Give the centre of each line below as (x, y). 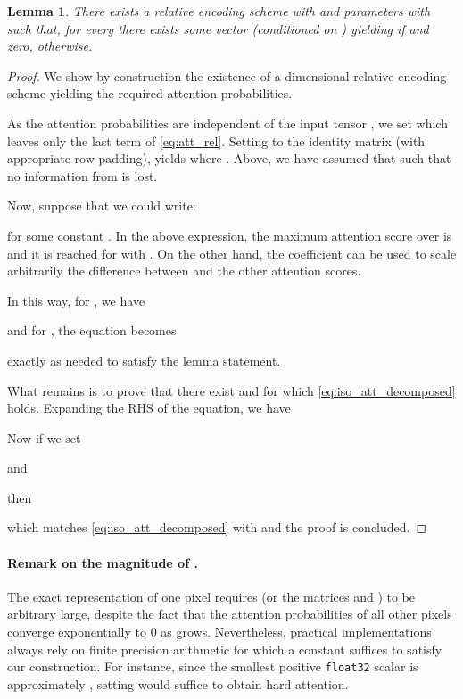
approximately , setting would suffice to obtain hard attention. (178, 683)
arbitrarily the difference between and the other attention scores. (184, 271)
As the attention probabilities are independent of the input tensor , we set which (227, 123)
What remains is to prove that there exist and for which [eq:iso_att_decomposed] (231, 390)
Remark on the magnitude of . (103, 562)
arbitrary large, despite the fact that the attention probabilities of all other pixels (230, 614)
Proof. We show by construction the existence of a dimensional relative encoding (227, 75)
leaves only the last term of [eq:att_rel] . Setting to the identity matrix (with (216, 140)
